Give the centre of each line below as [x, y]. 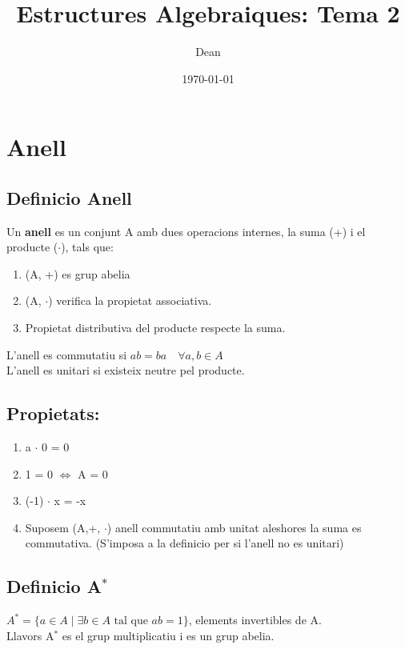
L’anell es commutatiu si [67, 354]
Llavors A [30, 635]
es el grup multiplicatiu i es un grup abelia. [168, 635]
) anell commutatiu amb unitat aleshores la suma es [234, 527]
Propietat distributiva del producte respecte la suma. [155, 328]
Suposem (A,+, [63, 527]
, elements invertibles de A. [255, 620]
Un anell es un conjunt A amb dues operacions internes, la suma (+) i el [186, 231]
